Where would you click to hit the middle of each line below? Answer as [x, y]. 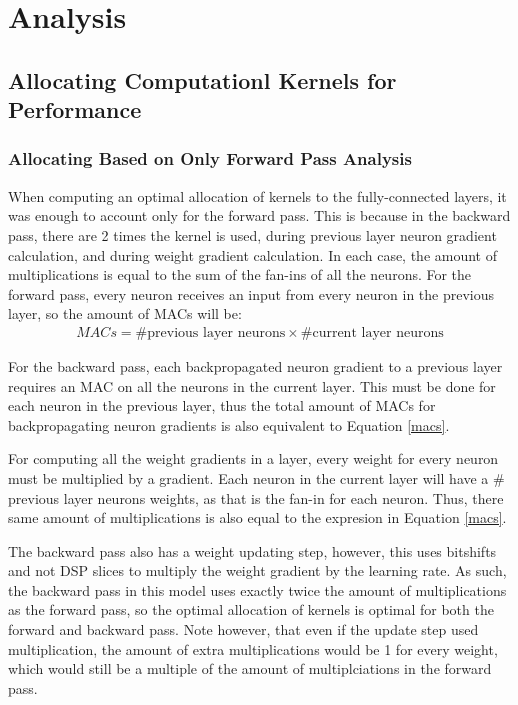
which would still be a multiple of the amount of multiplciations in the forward [250, 668]
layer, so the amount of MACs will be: [125, 313]
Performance [75, 109]
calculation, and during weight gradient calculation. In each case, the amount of [253, 254]
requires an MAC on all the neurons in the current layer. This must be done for [252, 385]
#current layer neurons [372, 332]
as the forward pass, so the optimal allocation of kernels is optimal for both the [251, 609]
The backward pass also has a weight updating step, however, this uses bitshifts [252, 550]
